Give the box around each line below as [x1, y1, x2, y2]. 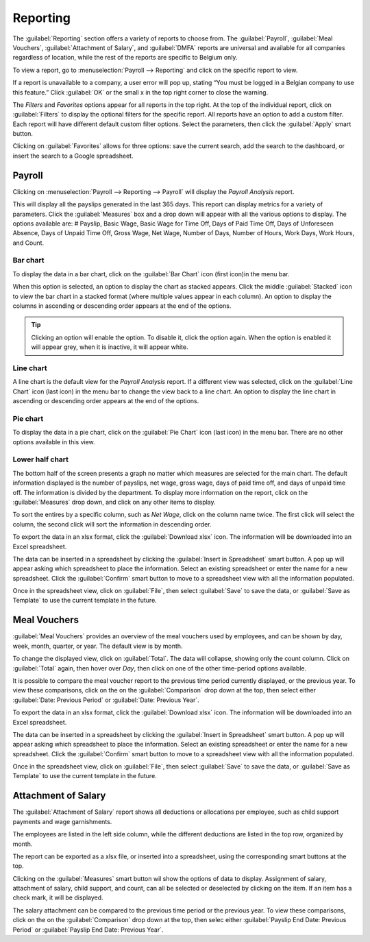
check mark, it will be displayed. [12, 893, 103, 902]
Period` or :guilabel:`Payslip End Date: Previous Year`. [12, 926, 164, 934]
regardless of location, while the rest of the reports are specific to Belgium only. [12, 53, 238, 62]
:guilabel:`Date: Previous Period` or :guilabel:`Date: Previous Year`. [12, 696, 200, 704]
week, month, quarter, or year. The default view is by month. [12, 642, 183, 650]
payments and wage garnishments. [12, 817, 112, 825]
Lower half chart [12, 455, 69, 464]
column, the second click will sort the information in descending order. [12, 520, 212, 528]
